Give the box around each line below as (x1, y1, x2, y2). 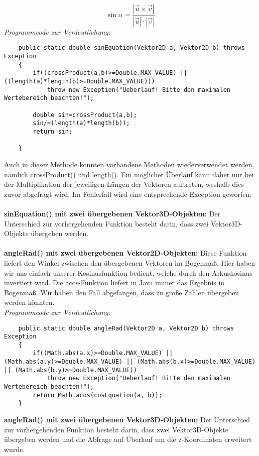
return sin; (33, 128, 73, 136)
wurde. (4, 443, 25, 454)
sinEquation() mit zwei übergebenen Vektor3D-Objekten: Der (4, 208, 221, 218)
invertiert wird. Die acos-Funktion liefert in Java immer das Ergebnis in (4, 277, 225, 288)
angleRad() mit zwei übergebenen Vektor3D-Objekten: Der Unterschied (4, 414, 250, 425)
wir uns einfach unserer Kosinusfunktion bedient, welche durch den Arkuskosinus (4, 267, 252, 278)
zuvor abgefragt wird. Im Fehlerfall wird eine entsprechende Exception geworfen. (4, 188, 252, 199)
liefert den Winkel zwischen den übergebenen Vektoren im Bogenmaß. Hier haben (4, 257, 255, 268)
